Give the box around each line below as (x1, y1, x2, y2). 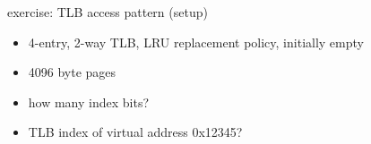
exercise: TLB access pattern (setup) (7, 3, 208, 21)
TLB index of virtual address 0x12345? (28, 123, 243, 141)
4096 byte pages (28, 63, 116, 81)
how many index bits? (28, 92, 150, 111)
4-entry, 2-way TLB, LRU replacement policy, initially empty (28, 32, 364, 51)
